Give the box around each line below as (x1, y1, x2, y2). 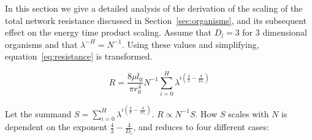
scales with (228, 107, 269, 120)
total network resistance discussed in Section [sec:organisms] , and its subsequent (5, 14, 307, 26)
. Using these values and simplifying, (122, 37, 259, 50)
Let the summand (5, 107, 72, 120)
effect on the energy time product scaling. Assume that (5, 26, 212, 39)
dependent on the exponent (5, 120, 107, 133)
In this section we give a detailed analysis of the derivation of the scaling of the (5, 2, 303, 14)
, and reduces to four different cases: (133, 120, 269, 133)
